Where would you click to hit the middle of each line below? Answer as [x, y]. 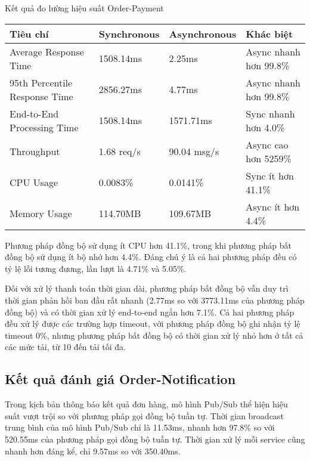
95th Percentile [41, 82]
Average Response [47, 51]
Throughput [35, 151]
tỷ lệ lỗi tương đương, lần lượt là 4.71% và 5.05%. [96, 268]
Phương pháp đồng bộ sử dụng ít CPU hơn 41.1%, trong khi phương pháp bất [148, 245]
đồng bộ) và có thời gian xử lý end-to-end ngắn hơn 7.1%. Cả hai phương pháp [150, 312]
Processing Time [44, 127]
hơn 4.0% [265, 127]
